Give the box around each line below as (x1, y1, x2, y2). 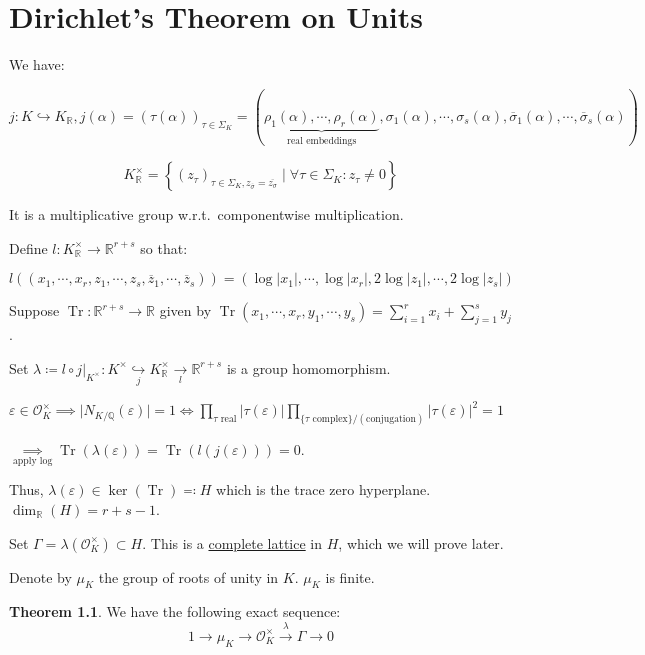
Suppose (9, 300, 60, 321)
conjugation (366, 413, 416, 424)
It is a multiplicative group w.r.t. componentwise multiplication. (9, 204, 404, 225)
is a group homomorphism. (226, 357, 391, 378)
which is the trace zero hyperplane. (216, 479, 431, 500)
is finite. (325, 566, 375, 587)
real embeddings (287, 135, 357, 146)
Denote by (9, 566, 72, 587)
